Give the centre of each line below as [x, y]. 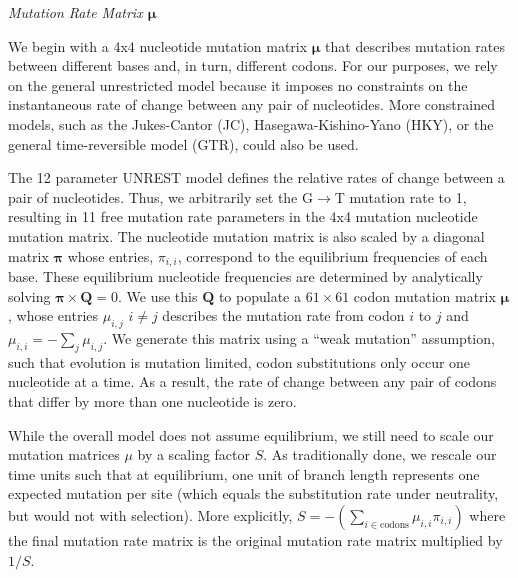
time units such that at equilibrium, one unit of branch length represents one [244, 473]
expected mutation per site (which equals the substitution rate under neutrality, [253, 493]
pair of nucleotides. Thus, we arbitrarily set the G [160, 196]
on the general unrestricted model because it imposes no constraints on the [238, 84]
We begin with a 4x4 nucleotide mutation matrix [158, 45]
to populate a [259, 295]
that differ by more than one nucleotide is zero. [152, 400]
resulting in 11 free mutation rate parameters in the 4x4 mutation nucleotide [243, 216]
